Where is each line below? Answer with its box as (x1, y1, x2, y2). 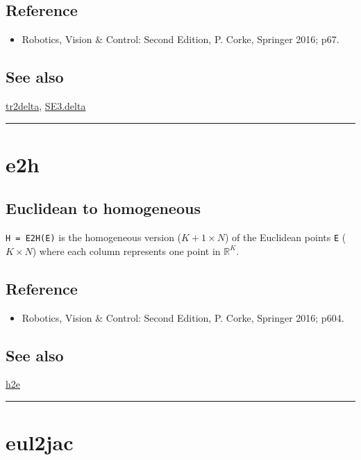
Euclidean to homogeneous (6, 197, 201, 219)
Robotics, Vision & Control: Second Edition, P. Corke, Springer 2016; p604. (22, 310, 344, 325)
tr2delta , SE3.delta (6, 99, 86, 113)
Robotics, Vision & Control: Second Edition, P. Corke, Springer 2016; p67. (22, 32, 339, 47)
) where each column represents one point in (32, 243, 221, 258)
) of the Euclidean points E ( (224, 230, 346, 245)
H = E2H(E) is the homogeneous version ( (6, 230, 182, 245)
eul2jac (6, 428, 74, 457)
